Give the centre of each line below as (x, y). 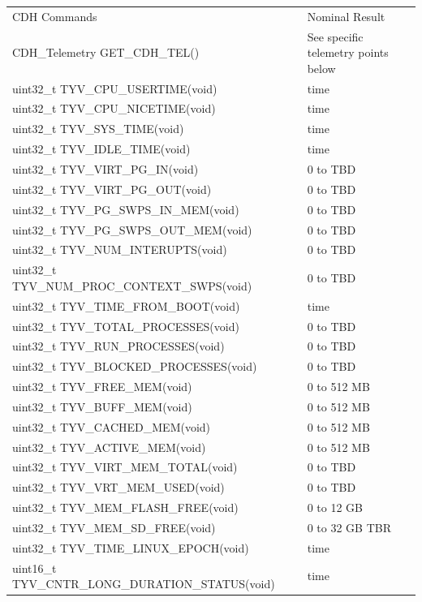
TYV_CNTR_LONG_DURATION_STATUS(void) (144, 584)
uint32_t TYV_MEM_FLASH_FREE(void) (125, 507)
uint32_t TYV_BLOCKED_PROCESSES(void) (135, 366)
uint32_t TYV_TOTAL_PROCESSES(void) (126, 326)
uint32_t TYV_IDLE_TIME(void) (101, 149)
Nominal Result (346, 16)
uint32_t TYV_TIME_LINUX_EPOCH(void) (131, 547)
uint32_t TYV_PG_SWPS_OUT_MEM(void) (132, 229)
